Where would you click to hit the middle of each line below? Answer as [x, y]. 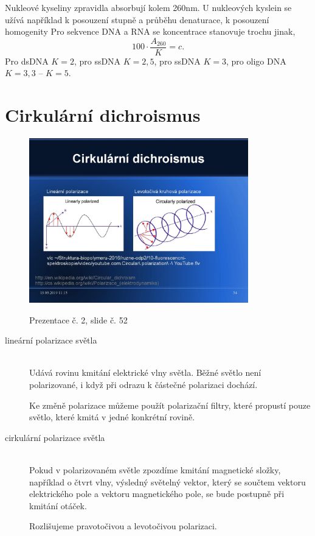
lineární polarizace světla [51, 340]
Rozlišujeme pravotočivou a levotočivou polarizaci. [123, 526]
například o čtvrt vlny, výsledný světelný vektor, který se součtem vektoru [168, 481]
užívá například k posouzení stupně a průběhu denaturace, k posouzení [137, 19]
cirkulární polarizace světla [55, 437]
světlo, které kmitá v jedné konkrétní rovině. [112, 417]
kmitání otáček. [58, 505]
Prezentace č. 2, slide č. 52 [78, 319]
